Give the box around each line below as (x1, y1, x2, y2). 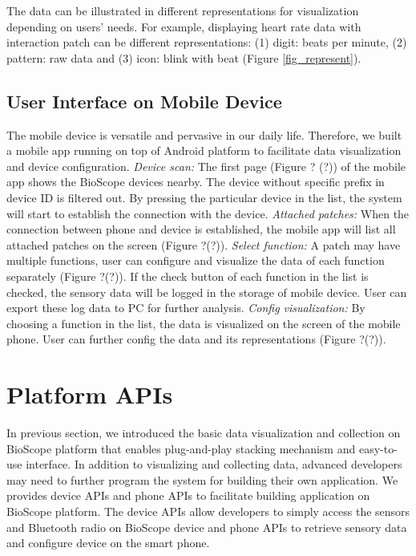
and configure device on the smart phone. (6, 534, 210, 551)
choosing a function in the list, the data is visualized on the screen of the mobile (6, 315, 401, 331)
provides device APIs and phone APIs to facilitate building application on (6, 487, 370, 504)
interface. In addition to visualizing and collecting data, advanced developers (26, 456, 402, 473)
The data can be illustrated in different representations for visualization (6, 2, 359, 18)
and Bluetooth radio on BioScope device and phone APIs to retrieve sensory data (6, 518, 407, 535)
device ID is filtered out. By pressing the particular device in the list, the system (6, 189, 402, 205)
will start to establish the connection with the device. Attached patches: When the (6, 205, 410, 221)
